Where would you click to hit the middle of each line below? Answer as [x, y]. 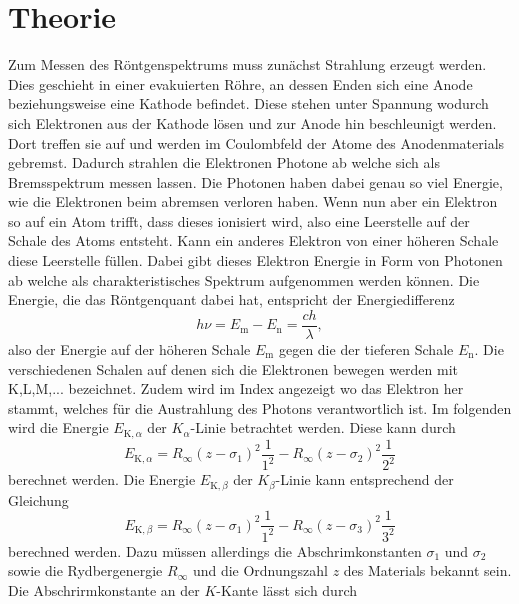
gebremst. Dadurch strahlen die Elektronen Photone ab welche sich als [224, 162]
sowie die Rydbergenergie [85, 570]
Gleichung [38, 499]
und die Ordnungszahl [260, 570]
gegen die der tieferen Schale [366, 348]
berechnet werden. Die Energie [102, 479]
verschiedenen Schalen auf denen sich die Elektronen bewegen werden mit [233, 368]
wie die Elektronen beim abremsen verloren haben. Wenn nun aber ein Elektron [253, 201]
